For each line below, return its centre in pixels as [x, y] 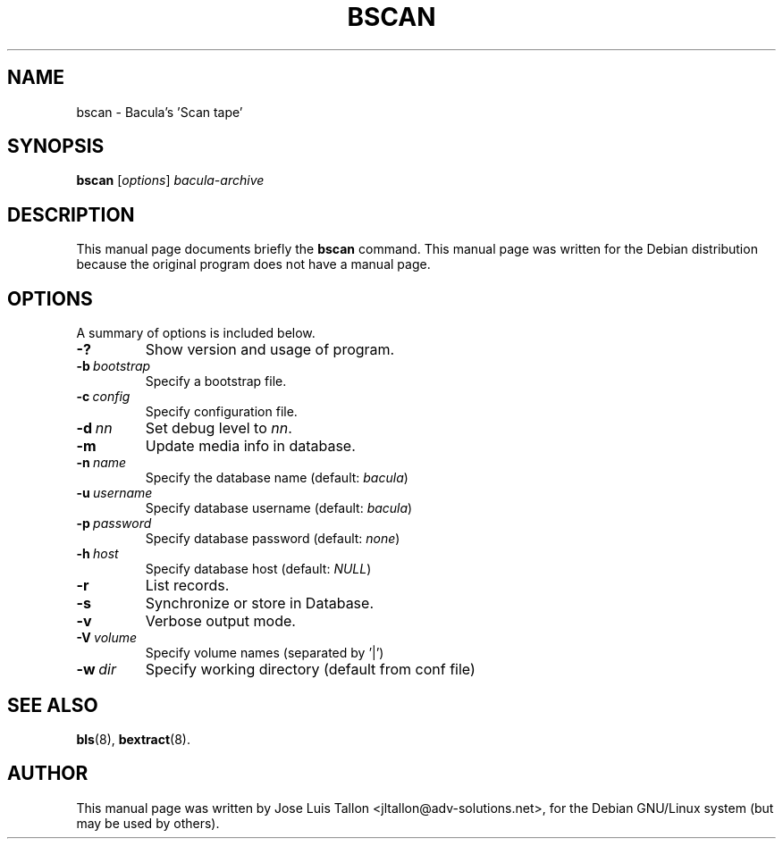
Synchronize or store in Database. [259, 603]
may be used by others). [148, 823]
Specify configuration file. [221, 412]
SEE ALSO [53, 705]
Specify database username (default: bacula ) [279, 508]
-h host [97, 554]
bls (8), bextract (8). [133, 739]
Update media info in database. [250, 446]
